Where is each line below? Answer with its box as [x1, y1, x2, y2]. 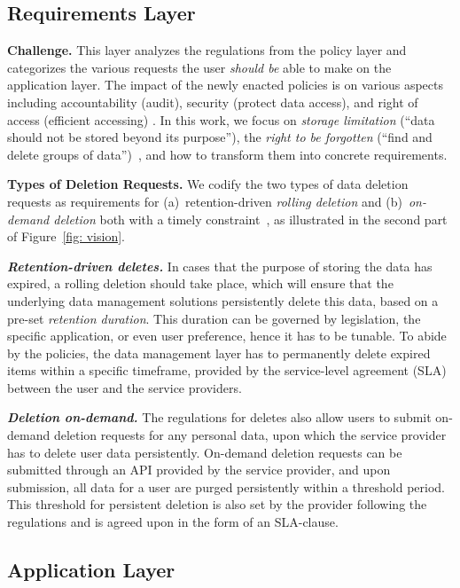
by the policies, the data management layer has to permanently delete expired [7, 343, 431, 362]
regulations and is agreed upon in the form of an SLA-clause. [7, 513, 339, 531]
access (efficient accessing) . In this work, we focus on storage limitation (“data [7, 110, 435, 129]
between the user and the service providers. [7, 378, 242, 396]
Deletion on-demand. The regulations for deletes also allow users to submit [7, 408, 432, 427]
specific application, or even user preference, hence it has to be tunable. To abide [7, 326, 447, 345]
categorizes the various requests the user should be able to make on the [7, 58, 392, 76]
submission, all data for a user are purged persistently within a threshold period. [7, 477, 445, 496]
